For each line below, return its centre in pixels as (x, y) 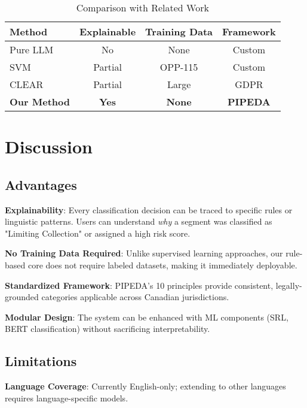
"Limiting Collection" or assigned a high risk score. (98, 233)
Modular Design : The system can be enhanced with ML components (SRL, (147, 317)
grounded (22, 297)
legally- (289, 285)
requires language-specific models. (67, 398)
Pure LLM (32, 49)
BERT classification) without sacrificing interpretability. (108, 329)
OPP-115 (179, 67)
